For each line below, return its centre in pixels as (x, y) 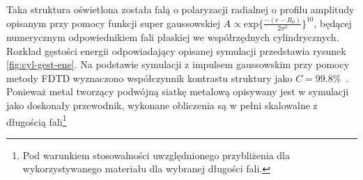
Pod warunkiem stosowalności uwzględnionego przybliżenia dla (156, 155)
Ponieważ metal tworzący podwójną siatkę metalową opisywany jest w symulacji (178, 91)
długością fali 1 (37, 120)
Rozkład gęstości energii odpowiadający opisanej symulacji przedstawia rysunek (176, 50)
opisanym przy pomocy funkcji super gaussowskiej (113, 23)
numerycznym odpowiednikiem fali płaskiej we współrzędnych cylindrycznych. (173, 37)
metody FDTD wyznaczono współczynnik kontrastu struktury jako (149, 77)
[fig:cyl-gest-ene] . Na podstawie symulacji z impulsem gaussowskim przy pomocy (178, 64)
